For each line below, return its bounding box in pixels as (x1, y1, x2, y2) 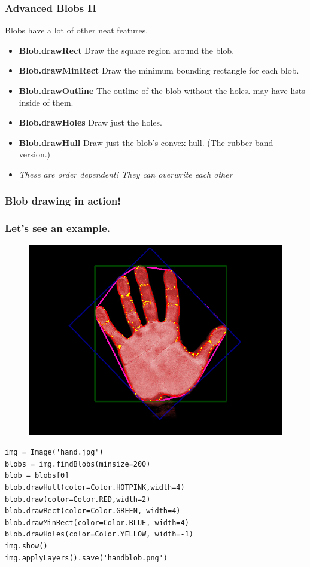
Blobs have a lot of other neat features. (5, 24, 148, 36)
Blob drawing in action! (5, 193, 121, 208)
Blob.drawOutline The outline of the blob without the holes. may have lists (19, 84, 305, 96)
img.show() (5, 541, 48, 550)
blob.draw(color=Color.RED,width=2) (5, 495, 151, 504)
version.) (19, 148, 51, 160)
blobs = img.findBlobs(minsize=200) (5, 459, 151, 468)
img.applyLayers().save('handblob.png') (5, 553, 168, 562)
